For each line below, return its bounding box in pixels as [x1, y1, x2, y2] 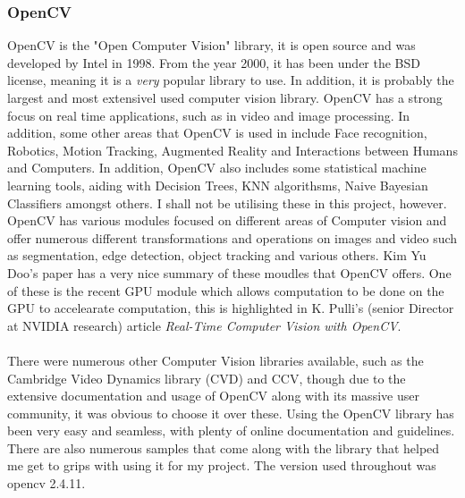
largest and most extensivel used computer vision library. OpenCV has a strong [7, 89, 443, 106]
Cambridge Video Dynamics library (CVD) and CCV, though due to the [7, 368, 406, 387]
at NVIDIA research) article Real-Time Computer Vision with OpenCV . [7, 316, 402, 334]
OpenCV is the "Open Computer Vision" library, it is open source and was [7, 36, 416, 55]
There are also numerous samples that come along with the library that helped [7, 438, 440, 457]
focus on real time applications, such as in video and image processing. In [7, 106, 410, 124]
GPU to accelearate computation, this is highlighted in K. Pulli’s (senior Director [7, 299, 454, 317]
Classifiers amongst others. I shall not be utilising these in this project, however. [7, 193, 447, 212]
